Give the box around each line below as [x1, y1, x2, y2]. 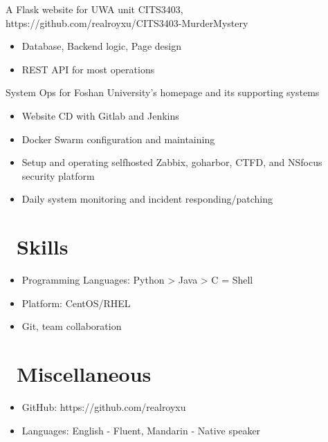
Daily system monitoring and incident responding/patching [21, 192, 273, 206]
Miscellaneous [17, 360, 152, 388]
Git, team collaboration [21, 319, 122, 333]
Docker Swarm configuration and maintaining [21, 131, 215, 146]
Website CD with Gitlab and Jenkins [21, 108, 179, 122]
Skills [17, 232, 69, 261]
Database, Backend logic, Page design [21, 39, 181, 53]
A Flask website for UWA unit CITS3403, [6, 2, 183, 16]
